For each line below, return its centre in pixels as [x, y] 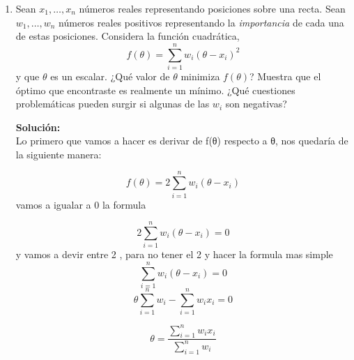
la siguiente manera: [59, 154]
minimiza [200, 76]
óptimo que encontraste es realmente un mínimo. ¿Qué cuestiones [155, 90]
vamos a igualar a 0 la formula [81, 204]
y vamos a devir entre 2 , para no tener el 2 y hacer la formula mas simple [174, 254]
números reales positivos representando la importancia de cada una [201, 22]
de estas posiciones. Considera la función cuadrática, [128, 36]
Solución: [38, 127]
